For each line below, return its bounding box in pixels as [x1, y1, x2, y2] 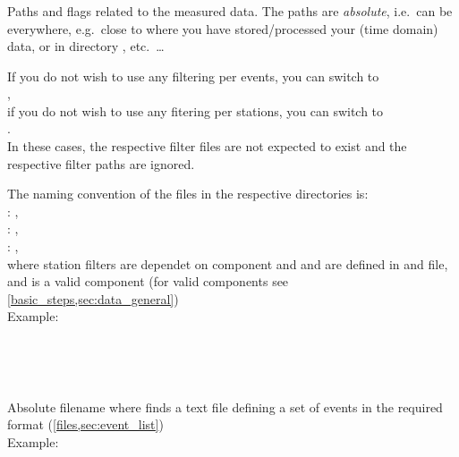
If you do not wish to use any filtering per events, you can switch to [7, 66, 379, 85]
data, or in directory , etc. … [7, 37, 165, 55]
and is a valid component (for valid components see [7, 272, 289, 291]
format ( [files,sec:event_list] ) [7, 415, 164, 434]
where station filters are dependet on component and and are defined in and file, [7, 254, 448, 273]
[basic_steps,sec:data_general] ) [7, 289, 179, 308]
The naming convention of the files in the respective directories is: [7, 184, 369, 203]
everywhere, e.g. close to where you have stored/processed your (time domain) [7, 19, 438, 38]
